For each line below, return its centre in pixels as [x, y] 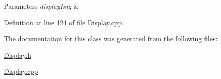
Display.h [18, 55]
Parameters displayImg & [41, 6]
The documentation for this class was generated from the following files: [111, 39]
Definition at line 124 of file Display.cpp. [64, 22]
